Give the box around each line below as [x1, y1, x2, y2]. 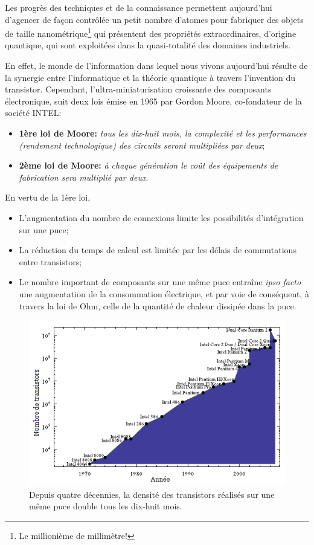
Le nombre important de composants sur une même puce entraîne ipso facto [19, 276, 301, 288]
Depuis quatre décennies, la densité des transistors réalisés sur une [29, 488, 275, 500]
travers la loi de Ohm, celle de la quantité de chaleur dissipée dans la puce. [19, 299, 296, 312]
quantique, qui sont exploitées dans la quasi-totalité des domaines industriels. [5, 39, 291, 51]
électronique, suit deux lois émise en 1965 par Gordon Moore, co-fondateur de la [5, 94, 302, 107]
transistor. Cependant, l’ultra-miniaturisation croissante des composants [5, 83, 272, 95]
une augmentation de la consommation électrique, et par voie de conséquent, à [19, 287, 309, 300]
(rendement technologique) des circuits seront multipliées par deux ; [19, 138, 265, 151]
